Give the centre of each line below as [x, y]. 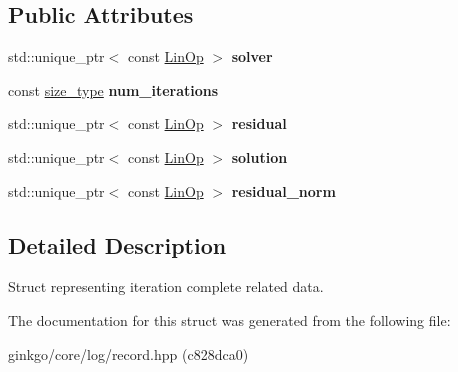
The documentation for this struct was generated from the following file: [229, 319]
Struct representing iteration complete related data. [166, 286]
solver [252, 56]
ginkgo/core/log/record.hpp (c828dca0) [128, 353]
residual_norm [283, 190]
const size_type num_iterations [113, 89]
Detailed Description [117, 244]
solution [259, 156]
